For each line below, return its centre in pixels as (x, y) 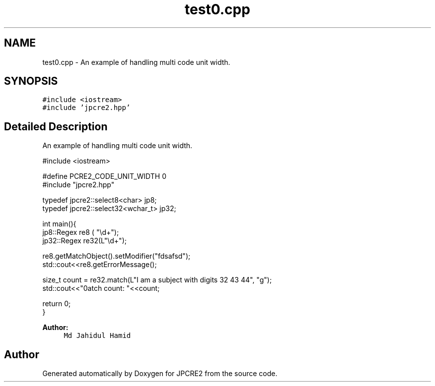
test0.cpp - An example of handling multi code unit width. (136, 62)
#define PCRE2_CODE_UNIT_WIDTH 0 (104, 176)
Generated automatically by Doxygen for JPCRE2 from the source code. (160, 374)
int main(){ (59, 224)
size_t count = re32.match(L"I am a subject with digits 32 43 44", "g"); (157, 280)
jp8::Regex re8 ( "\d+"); (81, 232)
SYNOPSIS (31, 81)
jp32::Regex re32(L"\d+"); (84, 241)
